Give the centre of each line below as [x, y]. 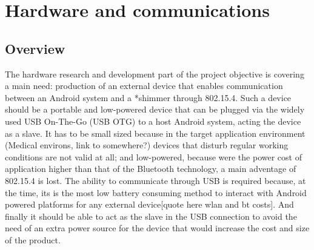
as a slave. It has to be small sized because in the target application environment [155, 133]
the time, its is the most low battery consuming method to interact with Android [156, 192]
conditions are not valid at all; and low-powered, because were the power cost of [153, 156]
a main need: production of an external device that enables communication [144, 86]
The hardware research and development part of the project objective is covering [155, 74]
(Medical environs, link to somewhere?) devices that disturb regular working [147, 145]
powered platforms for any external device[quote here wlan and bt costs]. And [149, 204]
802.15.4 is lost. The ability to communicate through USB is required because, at [155, 180]
